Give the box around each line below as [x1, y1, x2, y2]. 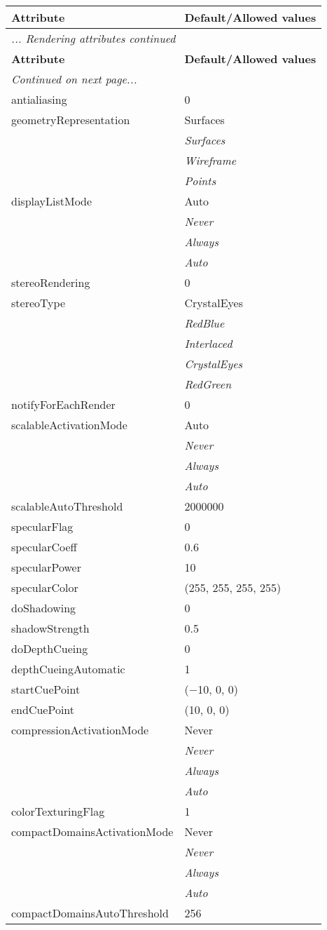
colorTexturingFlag [11, 803, 105, 819]
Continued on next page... [11, 71, 137, 87]
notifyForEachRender [11, 396, 116, 412]
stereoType [11, 295, 66, 311]
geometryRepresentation [11, 112, 130, 128]
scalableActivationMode [11, 417, 127, 433]
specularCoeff [11, 539, 77, 555]
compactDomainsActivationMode [11, 823, 174, 840]
